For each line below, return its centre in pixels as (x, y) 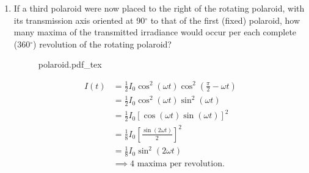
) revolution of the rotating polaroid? (102, 44)
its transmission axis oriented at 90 (79, 20)
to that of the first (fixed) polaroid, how (225, 20)
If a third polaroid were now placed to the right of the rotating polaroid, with (159, 8)
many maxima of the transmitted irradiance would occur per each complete (155, 32)
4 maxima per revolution (176, 164)
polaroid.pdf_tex (70, 64)
